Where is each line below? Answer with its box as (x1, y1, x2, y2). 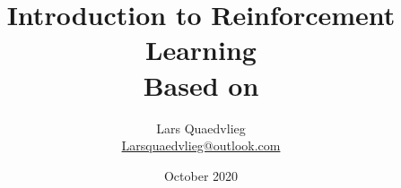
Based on (143, 66, 259, 103)
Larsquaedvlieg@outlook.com (121, 136, 281, 155)
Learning (145, 31, 257, 68)
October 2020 (163, 166, 239, 184)
